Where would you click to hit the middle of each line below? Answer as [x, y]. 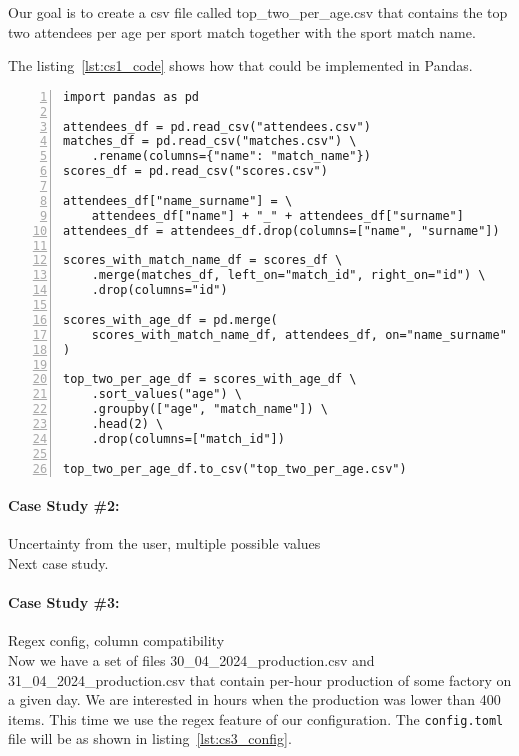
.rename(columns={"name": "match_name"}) [231, 156]
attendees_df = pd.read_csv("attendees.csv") [217, 126]
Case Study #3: [64, 602]
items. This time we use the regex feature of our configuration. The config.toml [256, 718]
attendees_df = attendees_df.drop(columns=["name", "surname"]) [281, 230]
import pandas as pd [131, 96]
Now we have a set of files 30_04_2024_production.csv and [191, 659]
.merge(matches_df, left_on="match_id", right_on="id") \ [288, 275]
